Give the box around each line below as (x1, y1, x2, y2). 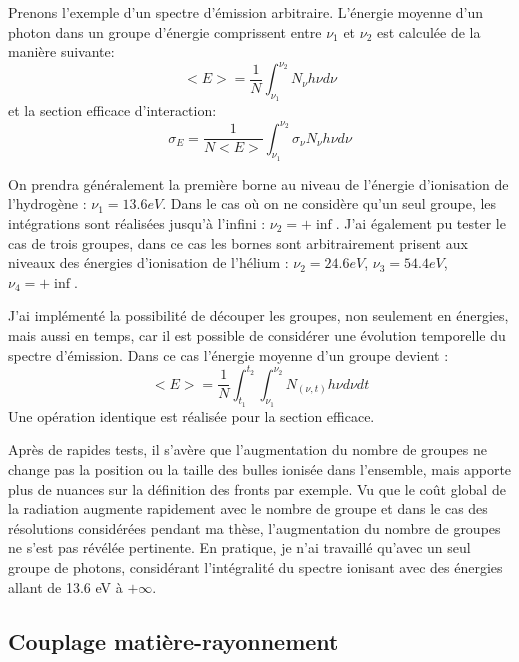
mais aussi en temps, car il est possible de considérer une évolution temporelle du (8, 324, 506, 345)
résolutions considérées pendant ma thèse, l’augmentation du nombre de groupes (8, 517, 501, 538)
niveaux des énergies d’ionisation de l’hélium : (8, 252, 289, 273)
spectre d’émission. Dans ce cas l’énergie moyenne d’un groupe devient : (8, 344, 449, 365)
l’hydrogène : (8, 193, 87, 214)
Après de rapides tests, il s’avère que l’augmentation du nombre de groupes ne (8, 439, 487, 460)
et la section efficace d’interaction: (8, 100, 217, 121)
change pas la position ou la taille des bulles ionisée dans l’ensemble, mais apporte (8, 459, 512, 480)
